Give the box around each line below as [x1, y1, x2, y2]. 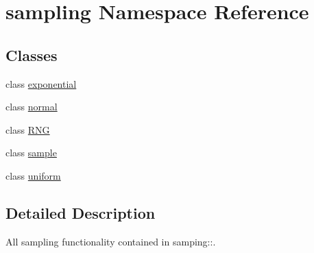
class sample [5, 145, 57, 160]
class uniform [5, 168, 61, 182]
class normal [5, 99, 58, 114]
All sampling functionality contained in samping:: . [5, 234, 216, 248]
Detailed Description [5, 202, 156, 223]
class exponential [5, 76, 77, 91]
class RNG [5, 122, 50, 136]
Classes [5, 44, 58, 65]
